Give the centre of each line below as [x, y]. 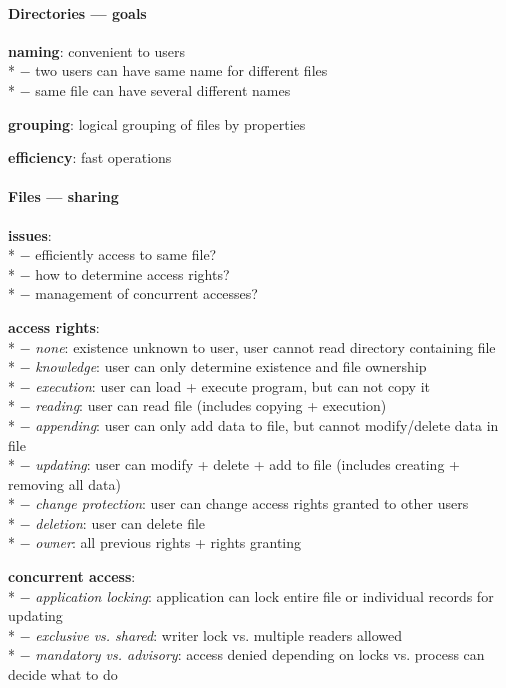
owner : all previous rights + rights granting [168, 542]
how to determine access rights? [132, 273]
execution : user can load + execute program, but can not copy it [232, 385]
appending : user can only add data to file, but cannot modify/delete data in [267, 424]
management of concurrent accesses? [146, 293]
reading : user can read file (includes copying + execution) [211, 405]
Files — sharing [63, 196]
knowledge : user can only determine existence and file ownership [231, 366]
